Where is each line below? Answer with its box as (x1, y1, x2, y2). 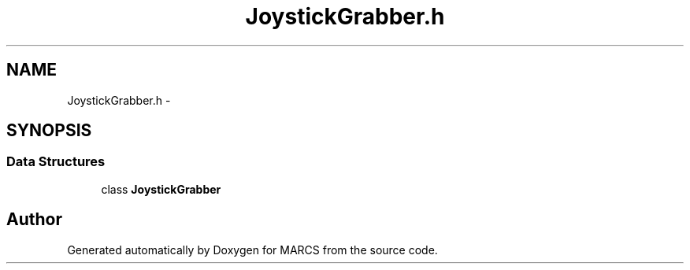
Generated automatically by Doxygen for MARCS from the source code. (67, 242, 438, 257)
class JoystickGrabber (101, 182, 221, 196)
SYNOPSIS (6, 120, 92, 141)
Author (6, 209, 62, 230)
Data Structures (6, 153, 106, 170)
